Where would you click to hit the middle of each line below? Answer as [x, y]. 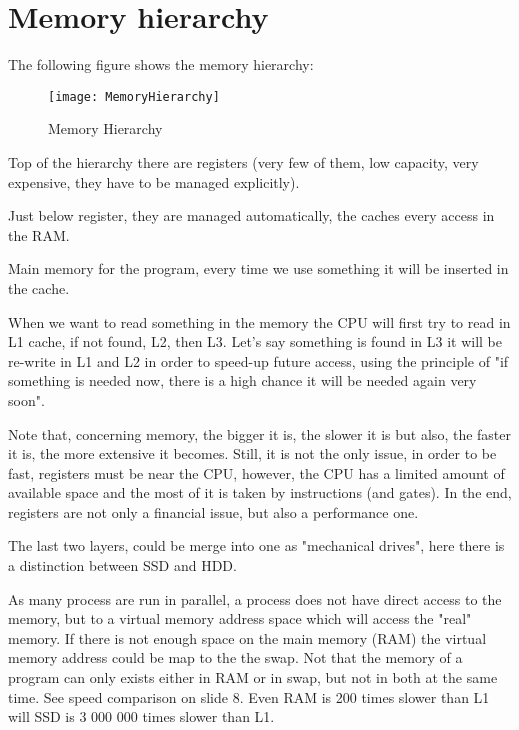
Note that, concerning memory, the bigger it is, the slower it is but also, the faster [259, 433]
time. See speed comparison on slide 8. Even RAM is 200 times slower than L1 [249, 696]
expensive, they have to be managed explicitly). [154, 181]
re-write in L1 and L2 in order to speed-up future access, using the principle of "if [258, 360]
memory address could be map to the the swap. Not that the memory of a [235, 657]
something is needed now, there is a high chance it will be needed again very [242, 380]
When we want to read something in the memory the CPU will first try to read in [259, 321]
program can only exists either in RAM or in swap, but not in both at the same [253, 677]
